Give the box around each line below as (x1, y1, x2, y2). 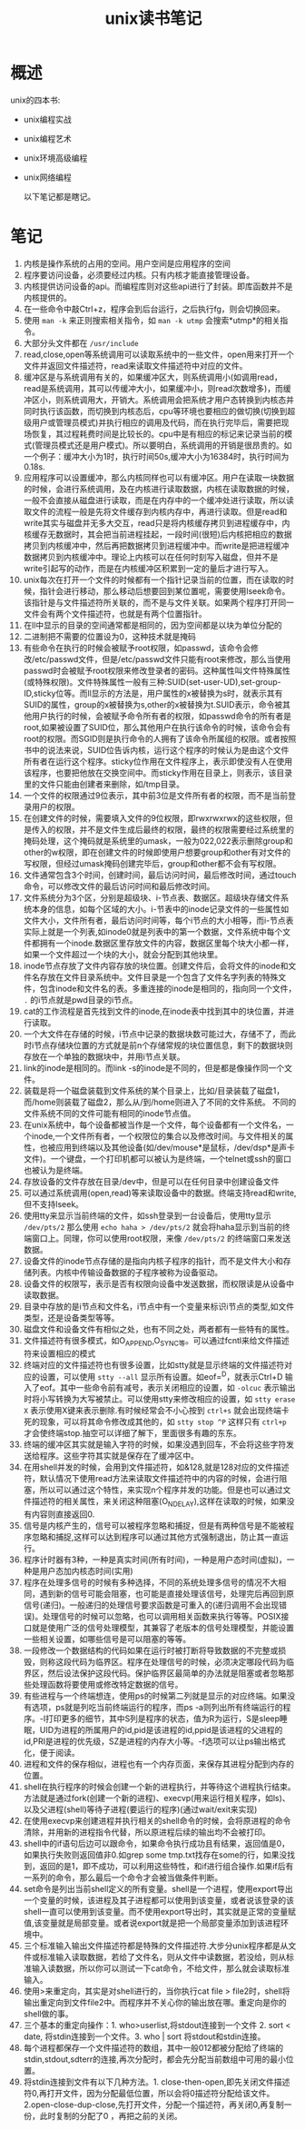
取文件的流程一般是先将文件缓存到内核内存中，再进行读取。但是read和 (23, 506, 288, 517)
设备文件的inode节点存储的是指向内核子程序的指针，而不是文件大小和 (23, 1255, 284, 1266)
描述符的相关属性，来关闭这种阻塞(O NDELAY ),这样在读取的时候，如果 (31, 1496, 287, 1509)
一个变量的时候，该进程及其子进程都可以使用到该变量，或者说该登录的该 (23, 1895, 294, 1906)
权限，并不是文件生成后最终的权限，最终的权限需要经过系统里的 (54, 824, 294, 835)
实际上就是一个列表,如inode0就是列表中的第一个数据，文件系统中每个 (23, 926, 283, 936)
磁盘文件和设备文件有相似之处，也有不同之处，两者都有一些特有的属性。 (23, 1323, 294, 1334)
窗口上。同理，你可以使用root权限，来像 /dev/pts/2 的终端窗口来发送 (31, 1233, 291, 1243)
